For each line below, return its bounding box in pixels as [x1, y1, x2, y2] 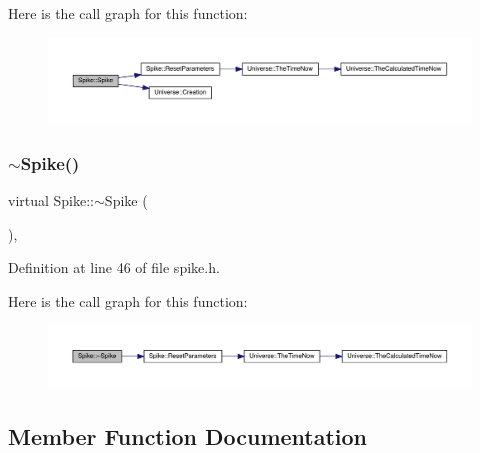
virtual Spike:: [8, 189, 95, 210]
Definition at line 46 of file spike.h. [8, 257, 220, 278]
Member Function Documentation [8, 420, 368, 451]
